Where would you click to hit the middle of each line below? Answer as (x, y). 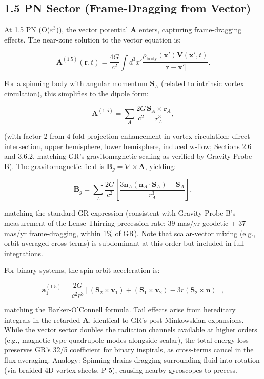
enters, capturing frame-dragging (190, 29)
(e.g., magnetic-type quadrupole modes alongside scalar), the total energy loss (126, 339)
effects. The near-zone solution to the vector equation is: (93, 39)
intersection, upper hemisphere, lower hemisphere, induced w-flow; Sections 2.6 (128, 146)
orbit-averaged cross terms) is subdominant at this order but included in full (124, 243)
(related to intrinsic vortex (203, 83)
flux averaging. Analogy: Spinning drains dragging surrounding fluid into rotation (132, 360)
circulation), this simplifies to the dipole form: (76, 93)
